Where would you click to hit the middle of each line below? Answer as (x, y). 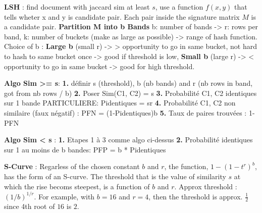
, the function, (186, 166)
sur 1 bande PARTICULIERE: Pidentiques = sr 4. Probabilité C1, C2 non (120, 103)
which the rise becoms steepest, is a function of (77, 186)
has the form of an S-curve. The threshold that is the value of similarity (115, 176)
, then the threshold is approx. (196, 196)
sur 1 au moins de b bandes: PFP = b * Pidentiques (85, 149)
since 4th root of (30, 206)
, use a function (179, 7)
